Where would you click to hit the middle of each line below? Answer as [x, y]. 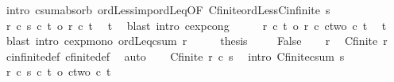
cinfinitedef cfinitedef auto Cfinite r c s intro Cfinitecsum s [175, 56]
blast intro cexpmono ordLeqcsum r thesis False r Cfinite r [197, 41]
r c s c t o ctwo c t [58, 71]
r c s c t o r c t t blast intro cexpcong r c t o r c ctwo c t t [196, 25]
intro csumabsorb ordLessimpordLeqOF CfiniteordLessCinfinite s [168, 9]
